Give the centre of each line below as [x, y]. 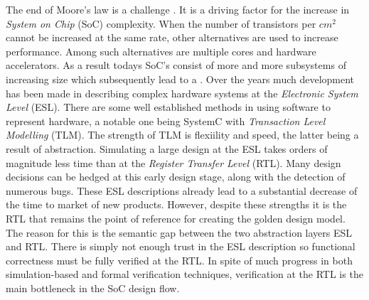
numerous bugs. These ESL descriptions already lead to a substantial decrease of [182, 190]
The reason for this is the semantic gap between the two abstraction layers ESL [179, 232]
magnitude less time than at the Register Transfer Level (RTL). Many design [173, 162]
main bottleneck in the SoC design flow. [93, 288]
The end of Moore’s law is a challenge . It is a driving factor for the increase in [178, 9]
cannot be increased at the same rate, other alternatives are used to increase [172, 37]
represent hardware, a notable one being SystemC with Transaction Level [166, 120]
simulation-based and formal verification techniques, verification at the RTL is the [184, 274]
